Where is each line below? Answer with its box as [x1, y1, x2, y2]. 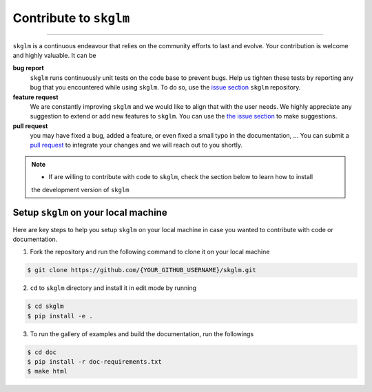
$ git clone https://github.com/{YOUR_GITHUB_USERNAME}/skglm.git [27, 266, 256, 274]
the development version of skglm [31, 185, 130, 194]
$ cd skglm [27, 302, 64, 310]
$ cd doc [27, 348, 57, 356]
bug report [12, 64, 44, 72]
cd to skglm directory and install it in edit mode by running [30, 284, 196, 292]
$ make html [27, 367, 68, 375]
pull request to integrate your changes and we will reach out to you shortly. [30, 141, 242, 149]
